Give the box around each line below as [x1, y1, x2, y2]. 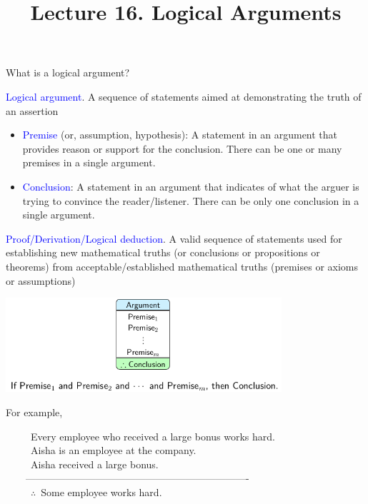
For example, [6, 404, 63, 419]
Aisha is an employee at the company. [30, 443, 197, 458]
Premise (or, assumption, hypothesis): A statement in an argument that [22, 127, 338, 142]
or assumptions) [6, 273, 76, 288]
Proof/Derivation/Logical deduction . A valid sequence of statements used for [6, 231, 342, 246]
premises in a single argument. [22, 155, 156, 170]
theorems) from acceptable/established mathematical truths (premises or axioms [6, 258, 359, 273]
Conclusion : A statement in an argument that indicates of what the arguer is [22, 178, 359, 193]
